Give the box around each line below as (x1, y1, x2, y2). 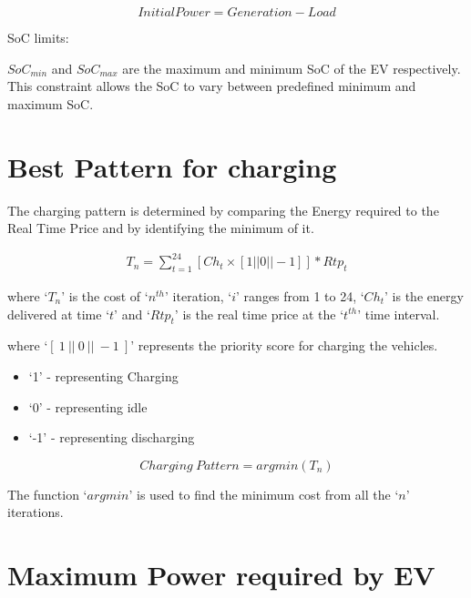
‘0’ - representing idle (28, 397, 148, 416)
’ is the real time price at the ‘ (174, 304, 344, 323)
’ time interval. (357, 304, 440, 323)
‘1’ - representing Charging (28, 367, 179, 385)
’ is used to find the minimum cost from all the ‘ (128, 484, 399, 503)
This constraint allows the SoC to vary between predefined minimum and (7, 76, 416, 96)
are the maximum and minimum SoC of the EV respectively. (122, 58, 461, 77)
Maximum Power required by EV (7, 556, 435, 593)
